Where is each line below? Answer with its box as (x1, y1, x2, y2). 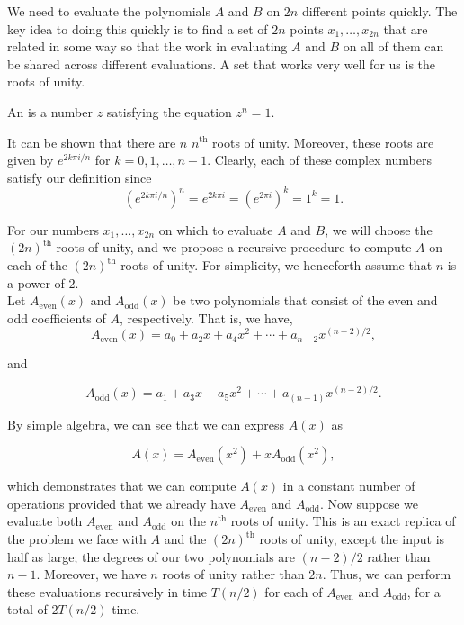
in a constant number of (282, 476, 415, 495)
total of (7, 600, 48, 619)
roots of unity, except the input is (259, 530, 445, 548)
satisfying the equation (106, 102, 232, 121)
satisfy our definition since (7, 168, 152, 186)
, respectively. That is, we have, (119, 308, 293, 327)
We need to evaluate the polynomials (7, 2, 211, 20)
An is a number (7, 102, 94, 121)
